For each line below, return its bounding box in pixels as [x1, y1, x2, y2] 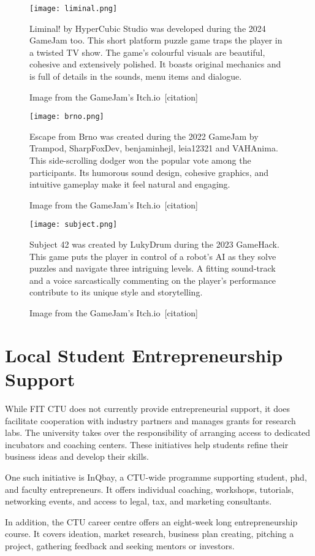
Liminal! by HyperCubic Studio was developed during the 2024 [29, 21, 266, 34]
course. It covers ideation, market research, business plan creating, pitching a [5, 527, 294, 540]
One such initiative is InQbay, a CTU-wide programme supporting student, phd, [5, 470, 307, 483]
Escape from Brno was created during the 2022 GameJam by [29, 129, 259, 142]
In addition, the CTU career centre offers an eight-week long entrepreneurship [5, 515, 298, 528]
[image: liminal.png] [29, 4, 118, 13]
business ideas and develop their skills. [5, 450, 150, 463]
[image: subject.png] [29, 220, 118, 229]
